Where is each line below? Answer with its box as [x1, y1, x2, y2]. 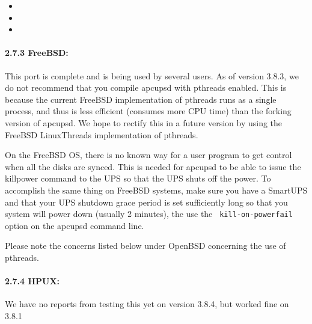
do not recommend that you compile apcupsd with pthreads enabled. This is [5, 81, 287, 94]
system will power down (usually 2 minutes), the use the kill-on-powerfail [5, 207, 293, 220]
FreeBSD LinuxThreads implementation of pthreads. [5, 128, 198, 141]
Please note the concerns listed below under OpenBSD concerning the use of [5, 239, 286, 252]
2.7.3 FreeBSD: [5, 46, 69, 59]
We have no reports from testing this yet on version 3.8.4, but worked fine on [5, 298, 289, 310]
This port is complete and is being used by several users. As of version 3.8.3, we [5, 69, 299, 82]
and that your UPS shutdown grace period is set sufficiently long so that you [5, 195, 288, 208]
